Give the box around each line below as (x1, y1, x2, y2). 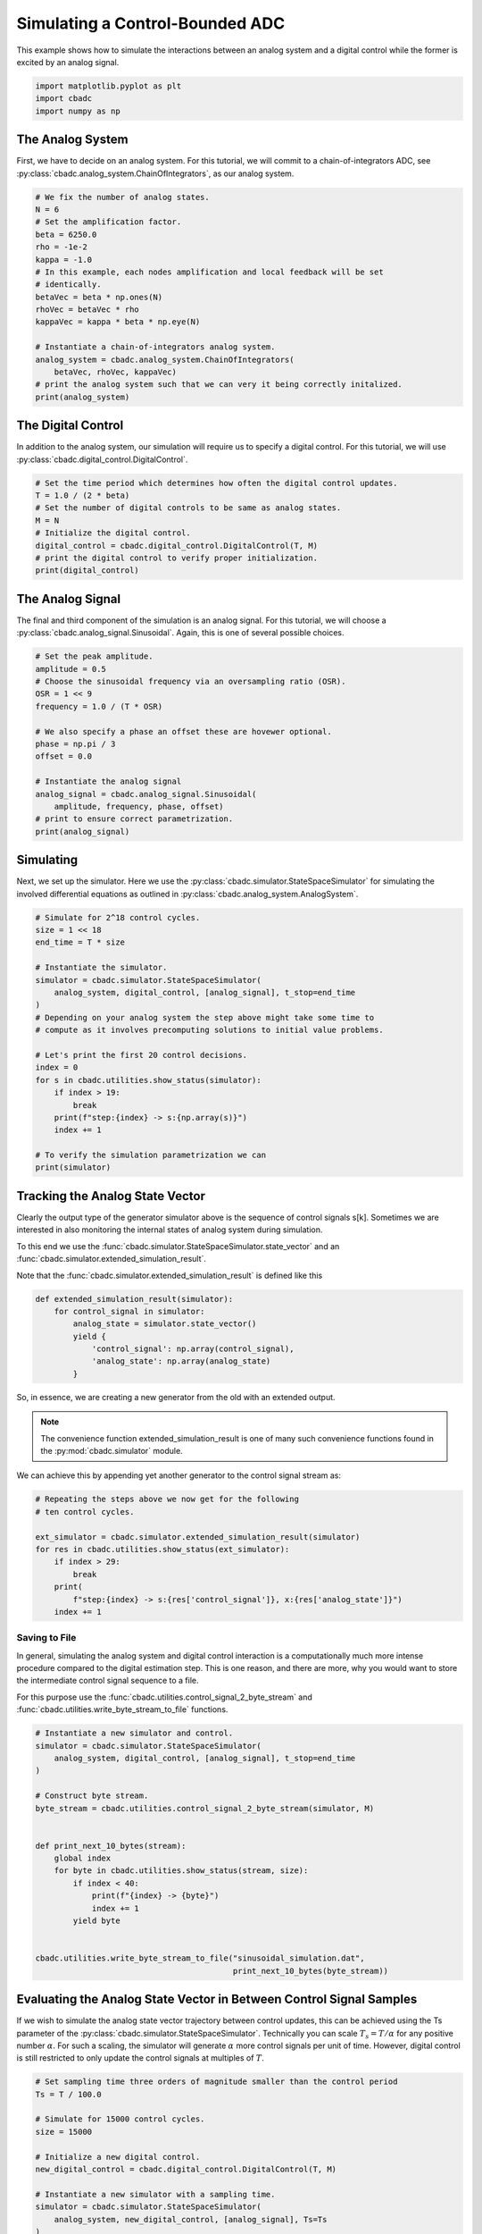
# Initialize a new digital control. (35, 2152, 201, 2162)
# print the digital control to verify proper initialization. (35, 553, 319, 563)
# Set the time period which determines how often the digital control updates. (35, 478, 398, 488)
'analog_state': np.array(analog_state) (91, 1356, 271, 1366)
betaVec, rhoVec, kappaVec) (54, 367, 178, 377)
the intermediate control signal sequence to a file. (16, 1675, 200, 1686)
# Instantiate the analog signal (35, 777, 182, 786)
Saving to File (16, 1632, 77, 1644)
